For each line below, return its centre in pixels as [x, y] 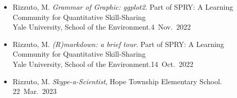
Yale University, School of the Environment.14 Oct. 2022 [103, 64]
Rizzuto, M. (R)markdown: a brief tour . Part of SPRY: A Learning [118, 44]
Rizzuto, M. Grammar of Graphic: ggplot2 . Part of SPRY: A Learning [123, 7]
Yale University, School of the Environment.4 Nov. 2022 [102, 27]
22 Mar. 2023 [35, 91]
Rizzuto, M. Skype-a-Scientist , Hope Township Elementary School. [117, 81]
